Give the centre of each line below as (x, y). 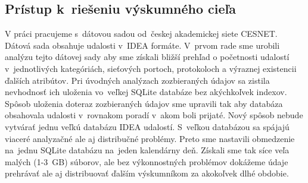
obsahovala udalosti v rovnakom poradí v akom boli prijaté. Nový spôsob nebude (154, 115)
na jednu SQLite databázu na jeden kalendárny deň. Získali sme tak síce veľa (147, 150)
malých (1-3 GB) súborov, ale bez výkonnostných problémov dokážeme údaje (147, 161)
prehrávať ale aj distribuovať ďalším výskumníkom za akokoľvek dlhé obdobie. (147, 173)
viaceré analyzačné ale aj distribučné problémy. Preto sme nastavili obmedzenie (150, 138)
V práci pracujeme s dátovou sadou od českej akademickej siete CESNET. (141, 34)
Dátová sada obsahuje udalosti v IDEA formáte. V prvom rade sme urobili (142, 45)
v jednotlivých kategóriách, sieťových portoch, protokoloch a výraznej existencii (151, 68)
